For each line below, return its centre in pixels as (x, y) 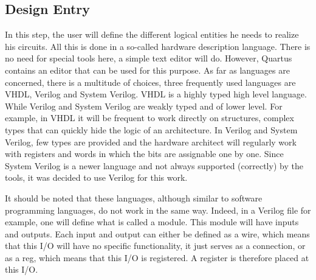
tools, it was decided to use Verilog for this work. (96, 177)
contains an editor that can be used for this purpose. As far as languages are (147, 70)
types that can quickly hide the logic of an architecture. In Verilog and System (151, 129)
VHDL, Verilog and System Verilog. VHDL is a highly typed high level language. (156, 94)
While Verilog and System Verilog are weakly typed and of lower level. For (144, 106)
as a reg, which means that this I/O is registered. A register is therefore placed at (157, 257)
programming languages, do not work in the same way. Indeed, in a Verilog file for (158, 210)
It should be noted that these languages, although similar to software (134, 198)
